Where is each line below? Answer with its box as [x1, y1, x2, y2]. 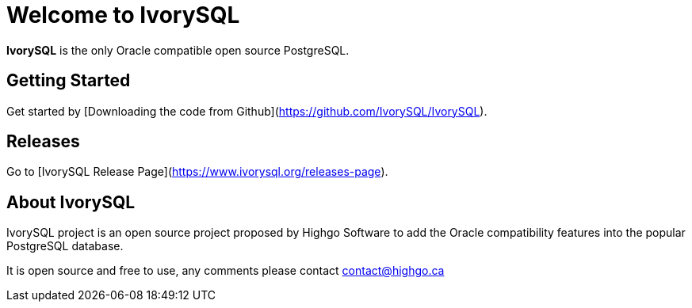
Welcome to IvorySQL [6, 2, 240, 29]
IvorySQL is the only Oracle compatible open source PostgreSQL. [6, 43, 350, 57]
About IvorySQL [6, 192, 136, 212]
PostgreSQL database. [6, 239, 124, 253]
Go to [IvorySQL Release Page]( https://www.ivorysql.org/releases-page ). [6, 165, 388, 179]
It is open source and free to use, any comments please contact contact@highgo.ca [6, 264, 445, 278]
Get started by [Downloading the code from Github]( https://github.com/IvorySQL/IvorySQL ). [6, 104, 487, 118]
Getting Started [6, 70, 131, 91]
